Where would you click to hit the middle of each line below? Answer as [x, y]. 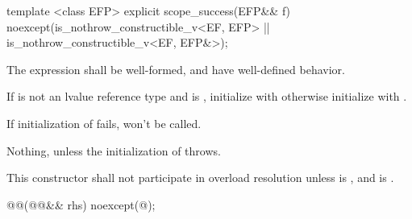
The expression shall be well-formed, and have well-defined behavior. [176, 69]
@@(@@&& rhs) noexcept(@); [81, 204]
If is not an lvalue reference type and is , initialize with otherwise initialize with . [207, 96]
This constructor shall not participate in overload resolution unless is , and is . [200, 178]
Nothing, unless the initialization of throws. [114, 150]
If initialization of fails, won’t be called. [104, 123]
